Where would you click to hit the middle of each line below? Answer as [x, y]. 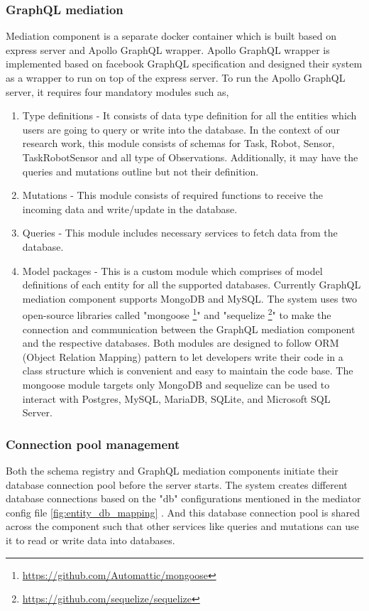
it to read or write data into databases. [90, 540]
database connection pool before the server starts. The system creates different [177, 484]
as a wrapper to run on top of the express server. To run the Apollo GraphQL [176, 77]
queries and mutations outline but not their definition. [141, 171]
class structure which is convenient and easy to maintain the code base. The [188, 371]
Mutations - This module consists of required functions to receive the [173, 195]
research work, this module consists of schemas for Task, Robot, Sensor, [178, 143]
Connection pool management [93, 444]
